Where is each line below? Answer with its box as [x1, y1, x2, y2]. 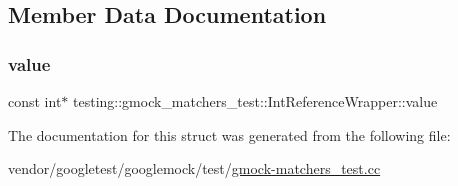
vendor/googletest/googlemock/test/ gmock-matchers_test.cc [8, 158, 381, 179]
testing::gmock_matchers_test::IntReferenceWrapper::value [73, 91, 438, 111]
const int [8, 91, 62, 111]
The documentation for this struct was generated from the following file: [8, 124, 451, 145]
